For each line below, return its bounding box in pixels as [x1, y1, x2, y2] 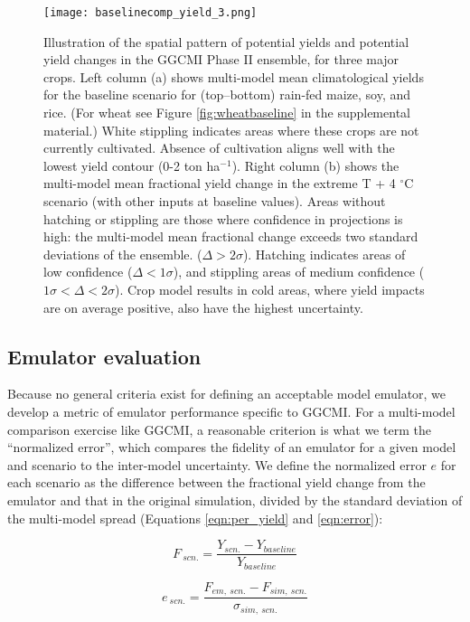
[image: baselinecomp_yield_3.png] [43, 6, 258, 19]
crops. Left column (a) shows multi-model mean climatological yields [43, 67, 424, 86]
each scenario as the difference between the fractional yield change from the [7, 473, 426, 492]
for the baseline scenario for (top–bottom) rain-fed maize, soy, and [43, 85, 411, 104]
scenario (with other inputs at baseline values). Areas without [43, 192, 386, 210]
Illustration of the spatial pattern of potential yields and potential [43, 32, 409, 51]
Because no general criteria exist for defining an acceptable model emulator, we [7, 384, 446, 403]
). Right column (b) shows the [231, 155, 399, 174]
